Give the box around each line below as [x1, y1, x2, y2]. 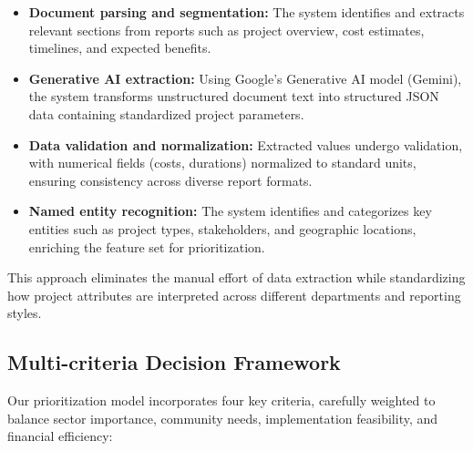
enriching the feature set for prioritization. [28, 237, 265, 256]
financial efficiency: [7, 426, 113, 446]
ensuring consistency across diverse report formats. [28, 170, 313, 190]
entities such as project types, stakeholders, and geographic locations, [28, 219, 416, 238]
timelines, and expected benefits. [28, 38, 211, 57]
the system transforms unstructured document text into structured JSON [28, 87, 439, 106]
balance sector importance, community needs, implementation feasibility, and [7, 408, 438, 427]
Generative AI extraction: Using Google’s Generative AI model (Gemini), [28, 68, 462, 87]
